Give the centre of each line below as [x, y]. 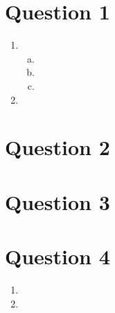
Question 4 [57, 256]
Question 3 [57, 201]
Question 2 [57, 147]
